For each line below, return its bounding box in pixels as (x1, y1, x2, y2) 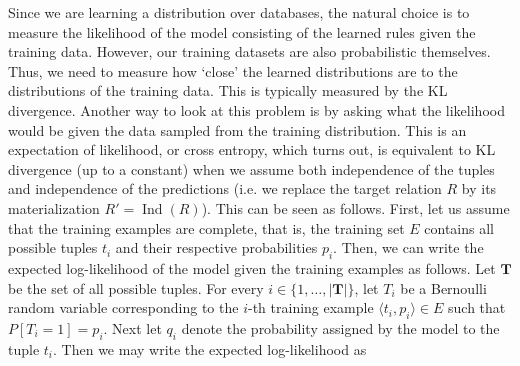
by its (461, 178, 497, 199)
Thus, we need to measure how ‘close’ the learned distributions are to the (8, 60, 458, 81)
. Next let (103, 317, 162, 338)
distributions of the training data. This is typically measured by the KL (8, 80, 448, 101)
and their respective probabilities (115, 237, 318, 258)
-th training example (248, 297, 374, 318)
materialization (8, 197, 100, 218)
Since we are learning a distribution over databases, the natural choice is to (8, 2, 470, 22)
